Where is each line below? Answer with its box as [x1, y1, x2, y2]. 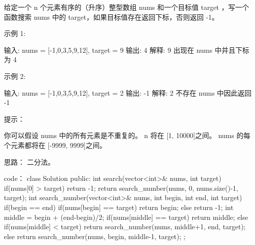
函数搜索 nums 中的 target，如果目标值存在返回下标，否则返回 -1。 [4, 11, 219, 22]
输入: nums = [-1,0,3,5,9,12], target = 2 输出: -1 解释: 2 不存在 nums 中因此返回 [4, 87, 252, 98]
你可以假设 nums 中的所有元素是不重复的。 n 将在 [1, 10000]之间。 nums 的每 [4, 130, 251, 140]
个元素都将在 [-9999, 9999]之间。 [4, 140, 107, 150]
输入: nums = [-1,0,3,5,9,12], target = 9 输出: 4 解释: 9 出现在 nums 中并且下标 [4, 44, 250, 55]
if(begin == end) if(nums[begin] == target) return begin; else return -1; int [4, 202, 234, 212]
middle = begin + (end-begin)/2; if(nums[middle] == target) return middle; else [4, 211, 248, 222]
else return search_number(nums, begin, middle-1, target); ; [4, 231, 185, 241]
